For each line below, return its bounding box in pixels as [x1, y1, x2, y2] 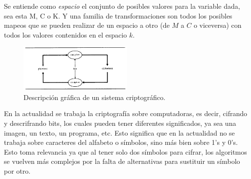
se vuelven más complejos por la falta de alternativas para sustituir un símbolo [4, 156, 240, 166]
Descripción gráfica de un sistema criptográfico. [23, 92, 165, 102]
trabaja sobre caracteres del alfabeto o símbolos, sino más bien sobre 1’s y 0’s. [4, 137, 238, 147]
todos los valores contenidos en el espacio [4, 29, 127, 40]
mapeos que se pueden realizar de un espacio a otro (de [4, 20, 170, 30]
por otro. [4, 165, 31, 176]
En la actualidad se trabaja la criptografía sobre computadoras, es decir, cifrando [4, 108, 248, 119]
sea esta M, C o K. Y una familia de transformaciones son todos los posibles [4, 10, 232, 20]
